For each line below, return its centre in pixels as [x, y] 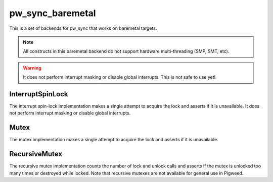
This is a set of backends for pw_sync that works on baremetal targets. [83, 28]
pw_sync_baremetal [53, 13]
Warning [32, 68]
